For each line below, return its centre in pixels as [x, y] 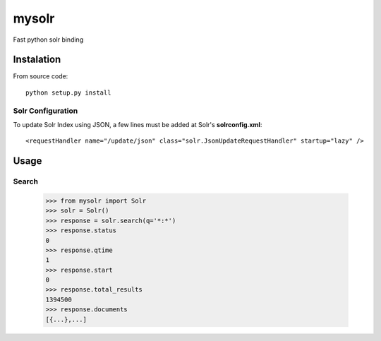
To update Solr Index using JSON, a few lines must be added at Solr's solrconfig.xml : [138, 124]
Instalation [37, 60]
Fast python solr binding [48, 40]
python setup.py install [68, 92]
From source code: [41, 76]
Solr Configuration [46, 111]
